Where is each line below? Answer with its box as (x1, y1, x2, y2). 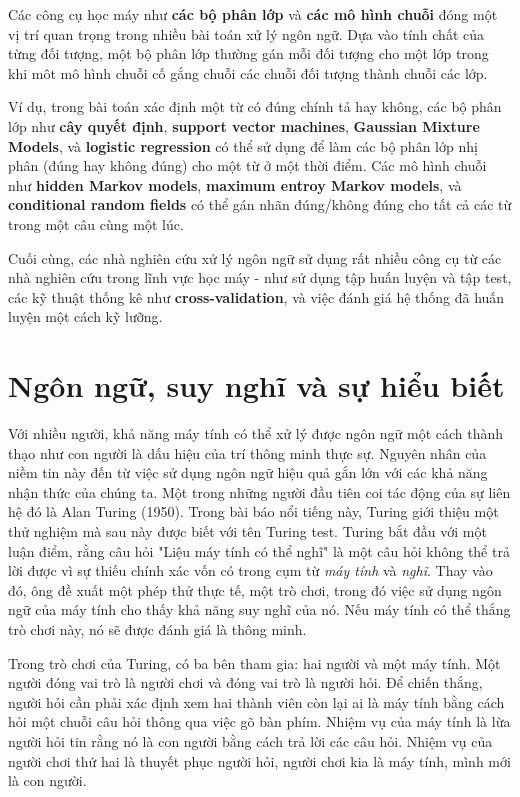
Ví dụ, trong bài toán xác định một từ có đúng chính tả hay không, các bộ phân (8, 96, 502, 117)
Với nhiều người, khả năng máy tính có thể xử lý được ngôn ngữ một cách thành (8, 423, 504, 444)
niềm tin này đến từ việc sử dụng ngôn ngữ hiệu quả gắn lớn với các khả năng (8, 462, 488, 483)
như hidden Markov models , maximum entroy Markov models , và (8, 174, 462, 195)
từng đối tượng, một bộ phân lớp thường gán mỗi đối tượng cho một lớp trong (8, 43, 489, 64)
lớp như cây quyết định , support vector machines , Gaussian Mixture (8, 115, 480, 136)
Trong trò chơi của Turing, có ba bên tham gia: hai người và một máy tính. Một (8, 652, 501, 673)
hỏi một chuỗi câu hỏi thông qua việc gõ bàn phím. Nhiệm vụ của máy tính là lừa (8, 711, 511, 732)
